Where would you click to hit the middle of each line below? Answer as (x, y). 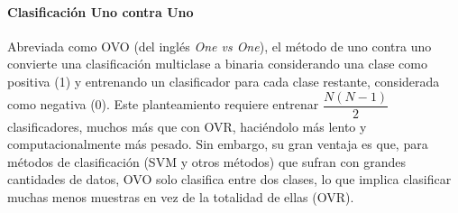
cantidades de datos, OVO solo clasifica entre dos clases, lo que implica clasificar (229, 179)
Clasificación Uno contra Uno (101, 11)
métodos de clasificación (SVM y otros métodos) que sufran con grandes (206, 161)
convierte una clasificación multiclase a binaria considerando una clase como (217, 64)
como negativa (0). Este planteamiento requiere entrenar (163, 104)
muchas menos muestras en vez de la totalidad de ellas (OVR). (181, 197)
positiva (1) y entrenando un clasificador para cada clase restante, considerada (224, 81)
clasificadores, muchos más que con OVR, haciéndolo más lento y (187, 126)
